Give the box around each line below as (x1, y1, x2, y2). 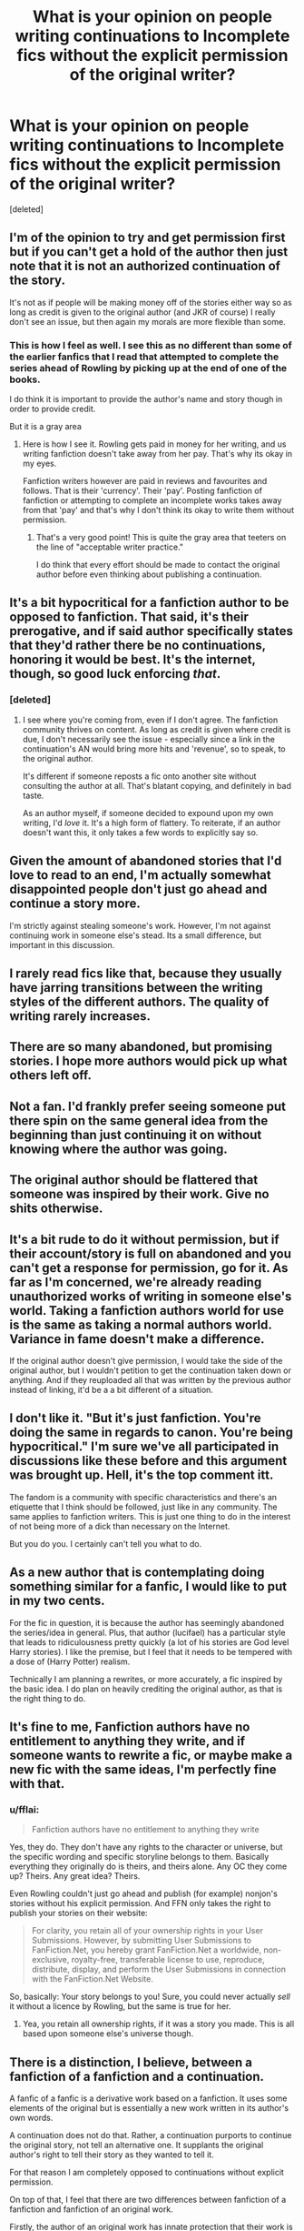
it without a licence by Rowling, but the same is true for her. (9, 2001, 231, 2012)
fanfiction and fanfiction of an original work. (9, 2204, 174, 2215)
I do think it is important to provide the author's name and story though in (9, 394, 283, 405)
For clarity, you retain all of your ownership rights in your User (31, 1925, 263, 1936)
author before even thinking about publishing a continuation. (35, 569, 262, 580)
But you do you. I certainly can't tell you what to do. (9, 1538, 202, 1549)
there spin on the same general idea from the (9, 1113, 269, 1128)
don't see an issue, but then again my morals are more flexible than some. (9, 316, 286, 327)
